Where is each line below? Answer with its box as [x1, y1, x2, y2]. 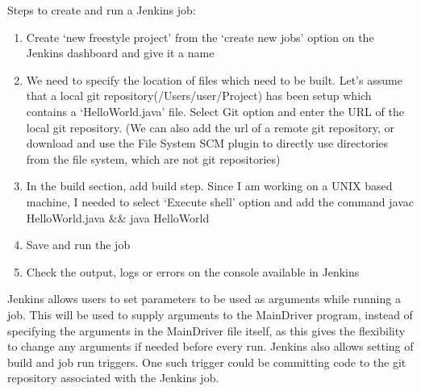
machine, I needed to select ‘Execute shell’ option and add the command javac [26, 193, 414, 210]
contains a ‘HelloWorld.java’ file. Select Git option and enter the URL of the [26, 102, 404, 119]
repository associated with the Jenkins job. [7, 369, 219, 386]
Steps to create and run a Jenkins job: [7, 2, 196, 18]
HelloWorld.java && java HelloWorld [26, 209, 210, 226]
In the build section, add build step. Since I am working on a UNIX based [26, 177, 393, 194]
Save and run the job [26, 236, 131, 253]
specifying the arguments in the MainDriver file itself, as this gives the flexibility [7, 322, 406, 339]
